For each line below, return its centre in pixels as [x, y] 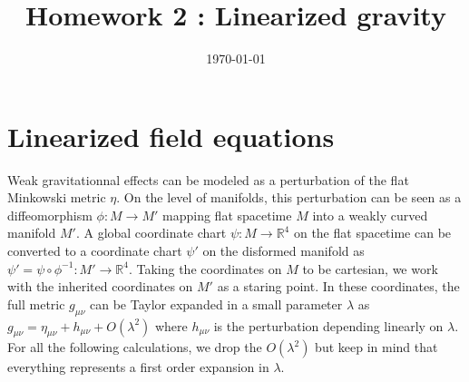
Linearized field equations [171, 136]
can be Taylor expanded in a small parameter [216, 304]
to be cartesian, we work [370, 268]
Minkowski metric [57, 197]
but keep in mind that [376, 347]
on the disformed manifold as [283, 251]
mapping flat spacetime [227, 215]
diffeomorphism [50, 215]
